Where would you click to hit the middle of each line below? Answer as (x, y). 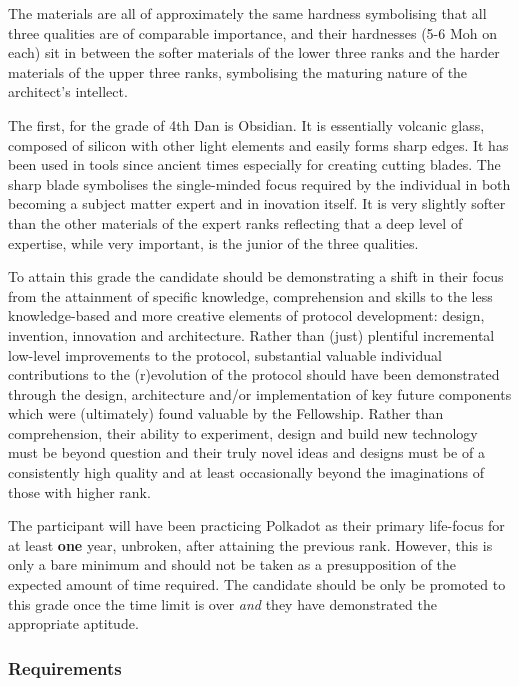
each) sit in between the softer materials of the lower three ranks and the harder (254, 52)
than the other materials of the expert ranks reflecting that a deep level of (235, 222)
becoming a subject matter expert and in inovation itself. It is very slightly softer (257, 203)
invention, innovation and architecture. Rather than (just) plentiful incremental (251, 334)
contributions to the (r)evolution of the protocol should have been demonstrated (254, 374)
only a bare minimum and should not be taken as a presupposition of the (232, 564)
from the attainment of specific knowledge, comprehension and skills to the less (250, 295)
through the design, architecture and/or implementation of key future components (260, 393)
